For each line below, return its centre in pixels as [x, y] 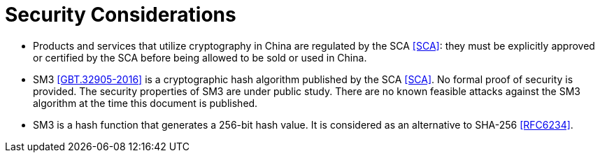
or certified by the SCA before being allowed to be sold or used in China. [200, 57]
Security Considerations [121, 15]
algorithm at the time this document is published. [145, 103]
